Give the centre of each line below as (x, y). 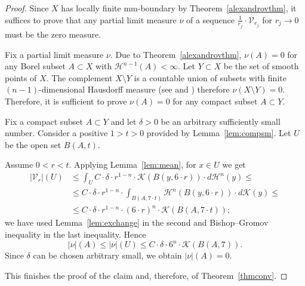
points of (21, 77)
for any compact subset (215, 101)
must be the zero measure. (53, 34)
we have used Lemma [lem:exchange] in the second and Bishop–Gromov (137, 222)
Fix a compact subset (44, 121)
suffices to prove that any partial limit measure (91, 19)
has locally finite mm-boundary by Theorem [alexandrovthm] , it (179, 8)
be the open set (33, 144)
